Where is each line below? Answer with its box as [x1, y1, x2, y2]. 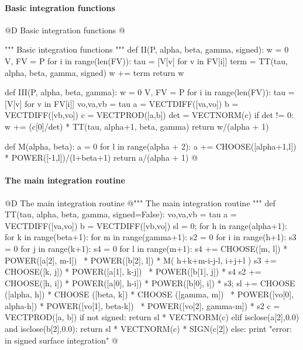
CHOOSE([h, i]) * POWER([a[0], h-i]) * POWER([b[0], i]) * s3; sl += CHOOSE [5, 276, 295, 289]
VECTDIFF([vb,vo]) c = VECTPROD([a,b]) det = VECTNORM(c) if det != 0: [5, 109, 294, 121]
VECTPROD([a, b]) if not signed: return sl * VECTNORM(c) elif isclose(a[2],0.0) [5, 311, 299, 323]
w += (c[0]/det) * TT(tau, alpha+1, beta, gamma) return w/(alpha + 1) [5, 120, 269, 132]
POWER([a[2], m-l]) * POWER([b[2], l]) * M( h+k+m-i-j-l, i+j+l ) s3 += [5, 254, 277, 266]
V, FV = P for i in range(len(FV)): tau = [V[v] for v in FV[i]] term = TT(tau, [5, 54, 288, 67]
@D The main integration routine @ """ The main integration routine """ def [5, 196, 276, 209]
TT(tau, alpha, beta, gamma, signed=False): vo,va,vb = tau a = [5, 208, 237, 220]
